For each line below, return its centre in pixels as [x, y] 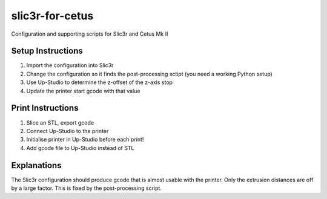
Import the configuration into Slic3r [70, 65]
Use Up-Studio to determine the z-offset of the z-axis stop [99, 82]
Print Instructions [45, 108]
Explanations [36, 165]
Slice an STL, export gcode [60, 122]
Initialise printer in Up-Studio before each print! [85, 140]
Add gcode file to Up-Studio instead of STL [80, 148]
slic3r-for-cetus [52, 16]
